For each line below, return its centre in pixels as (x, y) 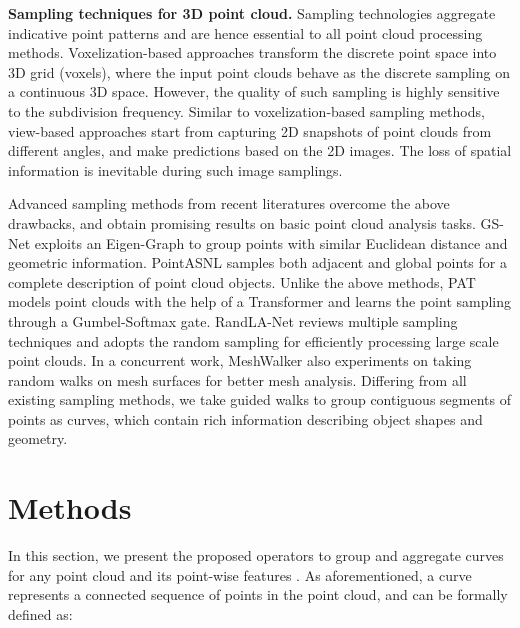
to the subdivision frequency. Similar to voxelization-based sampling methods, (246, 110)
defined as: (40, 613)
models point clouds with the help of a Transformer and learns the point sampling (260, 301)
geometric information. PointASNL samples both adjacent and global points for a (257, 262)
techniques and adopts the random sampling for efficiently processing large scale (253, 340)
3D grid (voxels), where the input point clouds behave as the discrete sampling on (259, 71)
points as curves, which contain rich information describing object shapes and (245, 418)
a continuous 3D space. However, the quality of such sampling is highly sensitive (254, 91)
